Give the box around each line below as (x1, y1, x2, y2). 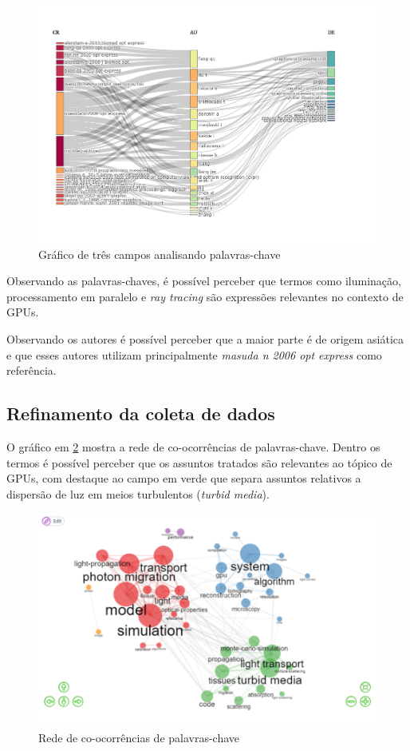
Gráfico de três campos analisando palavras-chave (38, 245, 281, 262)
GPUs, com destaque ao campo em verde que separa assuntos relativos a (6, 470, 361, 487)
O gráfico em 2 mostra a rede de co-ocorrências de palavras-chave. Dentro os (6, 438, 380, 455)
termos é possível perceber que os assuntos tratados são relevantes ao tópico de (6, 454, 392, 471)
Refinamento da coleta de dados (6, 401, 275, 426)
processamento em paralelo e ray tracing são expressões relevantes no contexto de (6, 288, 404, 304)
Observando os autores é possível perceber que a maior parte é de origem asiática (6, 331, 404, 347)
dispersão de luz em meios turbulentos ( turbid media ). (6, 485, 270, 502)
